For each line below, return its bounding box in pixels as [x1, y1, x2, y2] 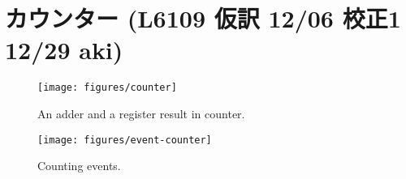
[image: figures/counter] [37, 82, 177, 94]
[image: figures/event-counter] [37, 134, 212, 146]
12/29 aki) [5, 33, 123, 66]
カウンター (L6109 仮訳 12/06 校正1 [5, 2, 401, 35]
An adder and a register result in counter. [37, 104, 245, 121]
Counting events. [37, 157, 121, 174]
